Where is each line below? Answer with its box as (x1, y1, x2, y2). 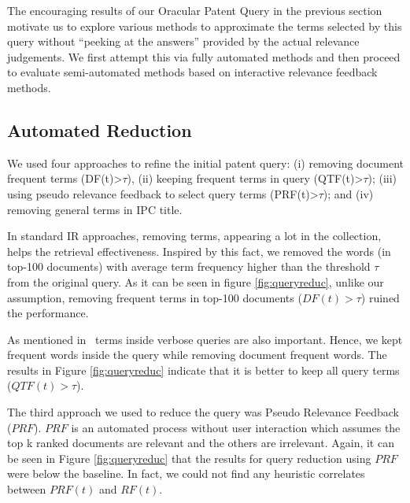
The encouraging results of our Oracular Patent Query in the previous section (7, 2, 382, 18)
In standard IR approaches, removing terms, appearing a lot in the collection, (7, 227, 382, 244)
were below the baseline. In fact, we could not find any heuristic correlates (7, 465, 365, 482)
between (7, 481, 46, 497)
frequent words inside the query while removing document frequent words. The (7, 346, 387, 363)
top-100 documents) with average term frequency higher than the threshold (7, 258, 371, 275)
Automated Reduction (7, 117, 192, 142)
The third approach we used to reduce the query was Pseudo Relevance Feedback (7, 404, 399, 420)
